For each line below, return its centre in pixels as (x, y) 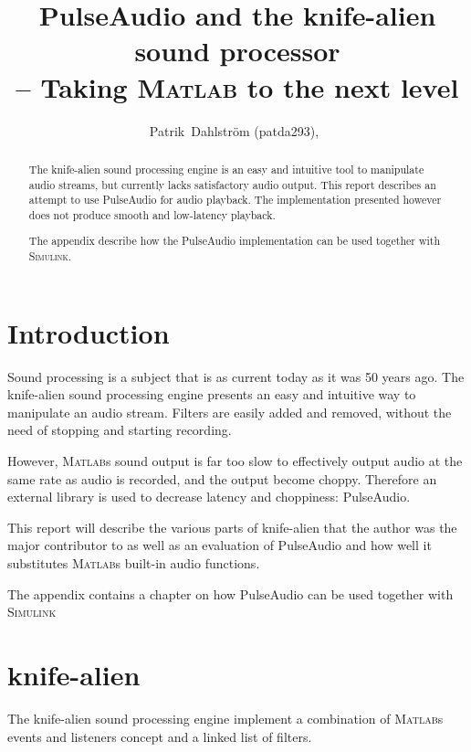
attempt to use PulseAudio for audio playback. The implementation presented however (235, 200)
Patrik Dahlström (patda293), (234, 130)
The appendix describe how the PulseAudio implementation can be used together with (235, 241)
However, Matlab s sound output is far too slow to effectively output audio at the (235, 461)
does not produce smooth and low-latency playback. (152, 214)
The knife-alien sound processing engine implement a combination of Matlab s (225, 718)
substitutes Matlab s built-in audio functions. (134, 563)
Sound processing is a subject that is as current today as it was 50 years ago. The (236, 376)
